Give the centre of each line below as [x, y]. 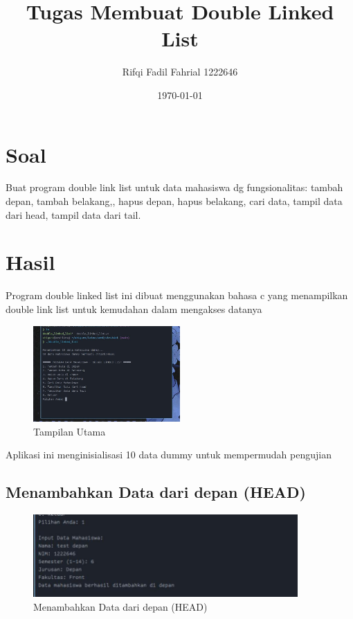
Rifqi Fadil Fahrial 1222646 [180, 72]
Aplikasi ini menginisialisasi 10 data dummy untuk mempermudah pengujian [169, 455]
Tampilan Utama [70, 431]
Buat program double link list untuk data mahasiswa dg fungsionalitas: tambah [174, 187]
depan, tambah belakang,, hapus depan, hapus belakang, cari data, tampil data [174, 201]
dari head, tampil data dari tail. [73, 214]
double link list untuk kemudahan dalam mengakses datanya [134, 308]
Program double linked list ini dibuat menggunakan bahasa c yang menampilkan [177, 295]
